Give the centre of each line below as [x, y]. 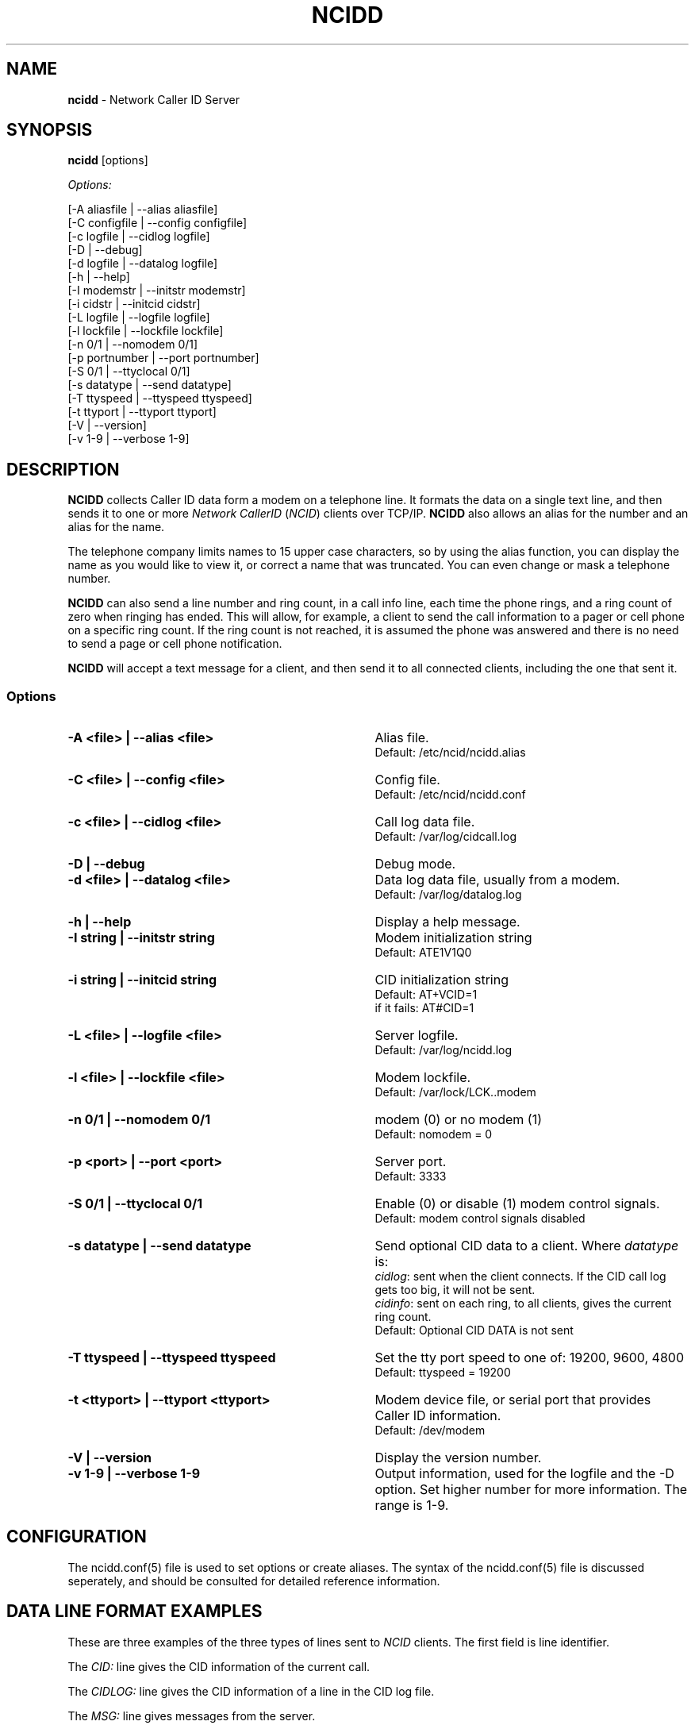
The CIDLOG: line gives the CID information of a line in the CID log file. [251, 1691]
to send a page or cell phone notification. [175, 644]
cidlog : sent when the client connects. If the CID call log [520, 1277]
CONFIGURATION [77, 1537]
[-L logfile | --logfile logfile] [139, 318]
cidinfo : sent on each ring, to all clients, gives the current [523, 1303]
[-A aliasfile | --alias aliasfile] [143, 210]
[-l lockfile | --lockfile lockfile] [146, 331]
